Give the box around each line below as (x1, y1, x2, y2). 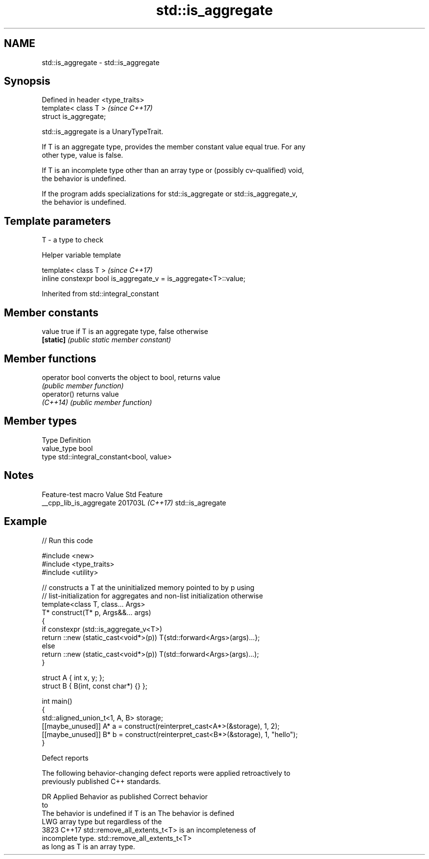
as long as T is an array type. (42, 842, 135, 851)
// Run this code (42, 536, 93, 545)
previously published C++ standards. (42, 777, 161, 786)
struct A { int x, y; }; (42, 673, 104, 682)
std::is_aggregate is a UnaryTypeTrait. (42, 127, 164, 136)
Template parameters (4, 215, 111, 227)
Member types (4, 415, 77, 428)
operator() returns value (42, 389, 119, 398)
